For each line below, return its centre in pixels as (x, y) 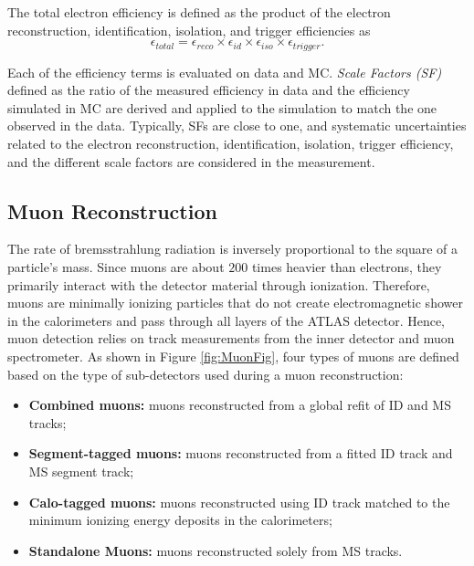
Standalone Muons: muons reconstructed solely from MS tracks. (216, 550)
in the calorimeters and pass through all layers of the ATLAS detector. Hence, (226, 320)
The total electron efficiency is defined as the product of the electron (199, 12)
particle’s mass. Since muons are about (116, 267)
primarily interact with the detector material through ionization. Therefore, (219, 284)
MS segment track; (81, 471)
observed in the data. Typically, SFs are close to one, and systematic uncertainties (237, 126)
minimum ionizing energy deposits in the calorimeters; (180, 520)
